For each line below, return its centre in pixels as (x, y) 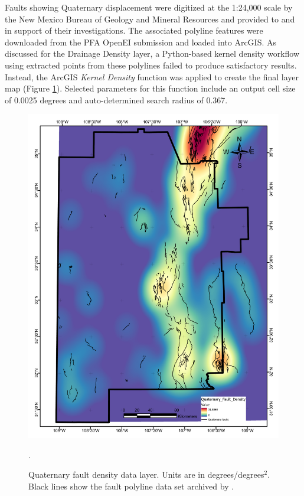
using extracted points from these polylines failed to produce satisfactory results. (151, 65)
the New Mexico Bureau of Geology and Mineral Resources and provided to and (150, 19)
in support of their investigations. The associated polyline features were (134, 30)
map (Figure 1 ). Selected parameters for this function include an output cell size (150, 88)
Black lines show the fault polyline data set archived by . (131, 486)
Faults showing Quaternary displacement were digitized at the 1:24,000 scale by (149, 7)
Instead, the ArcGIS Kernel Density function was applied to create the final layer (152, 76)
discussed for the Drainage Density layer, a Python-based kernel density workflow (152, 53)
